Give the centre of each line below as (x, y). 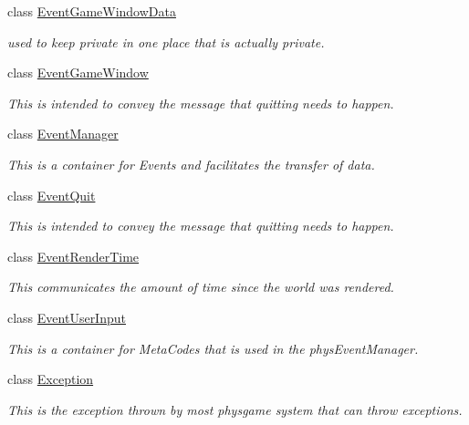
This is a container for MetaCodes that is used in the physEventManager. (213, 348)
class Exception (51, 379)
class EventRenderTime (73, 256)
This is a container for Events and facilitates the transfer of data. (191, 164)
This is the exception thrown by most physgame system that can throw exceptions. (235, 409)
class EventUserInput (67, 317)
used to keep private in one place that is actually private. (166, 41)
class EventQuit (52, 195)
